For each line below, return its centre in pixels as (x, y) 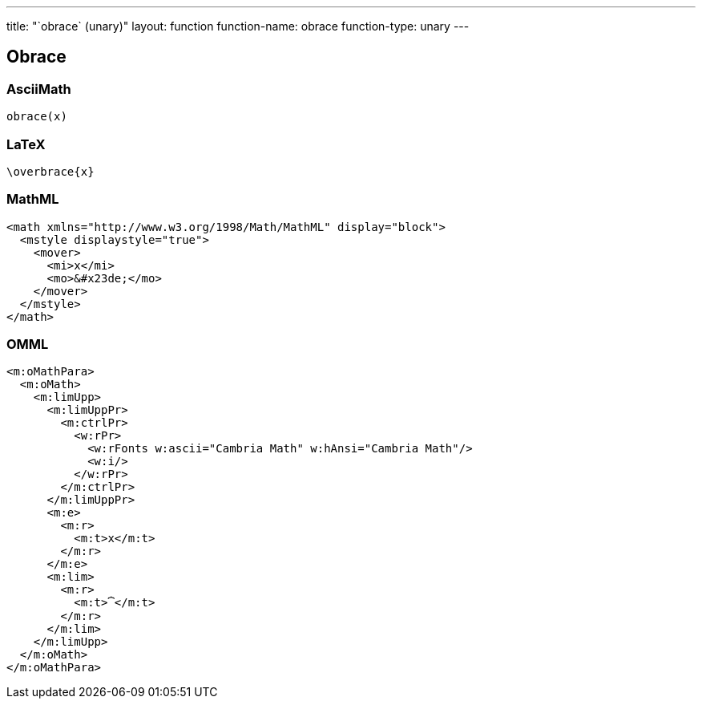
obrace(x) (37, 117)
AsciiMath (39, 89)
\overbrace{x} (50, 171)
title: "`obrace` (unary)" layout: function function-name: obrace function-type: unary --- (238, 26)
